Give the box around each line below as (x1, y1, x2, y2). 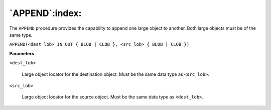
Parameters (9, 50, 35, 56)
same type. (9, 32, 33, 38)
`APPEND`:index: (9, 8, 82, 19)
